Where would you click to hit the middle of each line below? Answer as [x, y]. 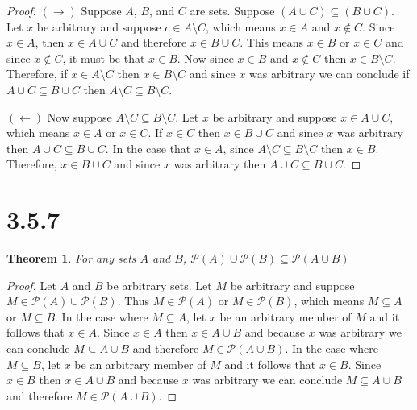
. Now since [205, 58]
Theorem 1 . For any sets [71, 258]
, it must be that [104, 58]
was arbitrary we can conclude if [329, 74]
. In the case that [148, 148]
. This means [271, 42]
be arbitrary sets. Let [159, 285]
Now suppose [79, 116]
